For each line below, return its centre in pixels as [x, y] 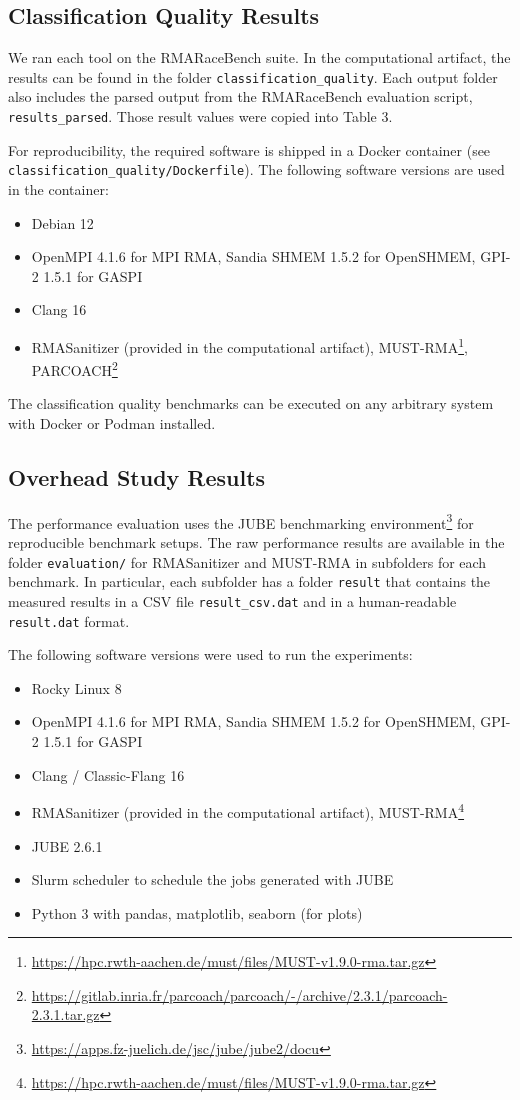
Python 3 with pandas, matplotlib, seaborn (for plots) [197, 912]
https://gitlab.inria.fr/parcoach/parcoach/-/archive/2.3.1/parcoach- [239, 994]
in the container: [58, 188]
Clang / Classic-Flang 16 [108, 774]
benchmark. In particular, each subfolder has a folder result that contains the [249, 581]
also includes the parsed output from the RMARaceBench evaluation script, [240, 96]
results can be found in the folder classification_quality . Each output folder [253, 76]
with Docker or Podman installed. [112, 423]
